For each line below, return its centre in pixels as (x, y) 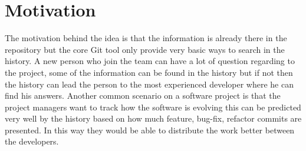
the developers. (32, 141)
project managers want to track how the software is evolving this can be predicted (153, 107)
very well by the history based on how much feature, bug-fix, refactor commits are (153, 118)
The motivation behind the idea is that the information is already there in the (146, 38)
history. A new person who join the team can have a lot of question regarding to (150, 61)
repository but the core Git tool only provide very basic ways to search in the (145, 49)
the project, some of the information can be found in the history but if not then (149, 72)
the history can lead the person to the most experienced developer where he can (149, 84)
